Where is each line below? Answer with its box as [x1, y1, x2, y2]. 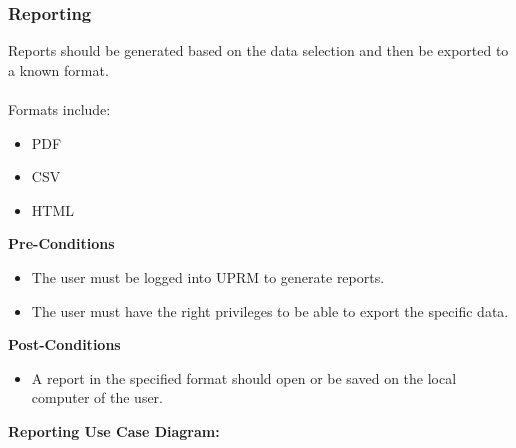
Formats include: [8, 99, 111, 119]
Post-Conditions [8, 334, 121, 355]
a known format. [8, 59, 109, 80]
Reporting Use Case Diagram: [8, 420, 220, 441]
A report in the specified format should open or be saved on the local [31, 367, 457, 388]
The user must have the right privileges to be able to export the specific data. [31, 300, 509, 321]
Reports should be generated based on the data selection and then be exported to [8, 40, 509, 61]
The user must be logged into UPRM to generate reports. [31, 266, 385, 287]
